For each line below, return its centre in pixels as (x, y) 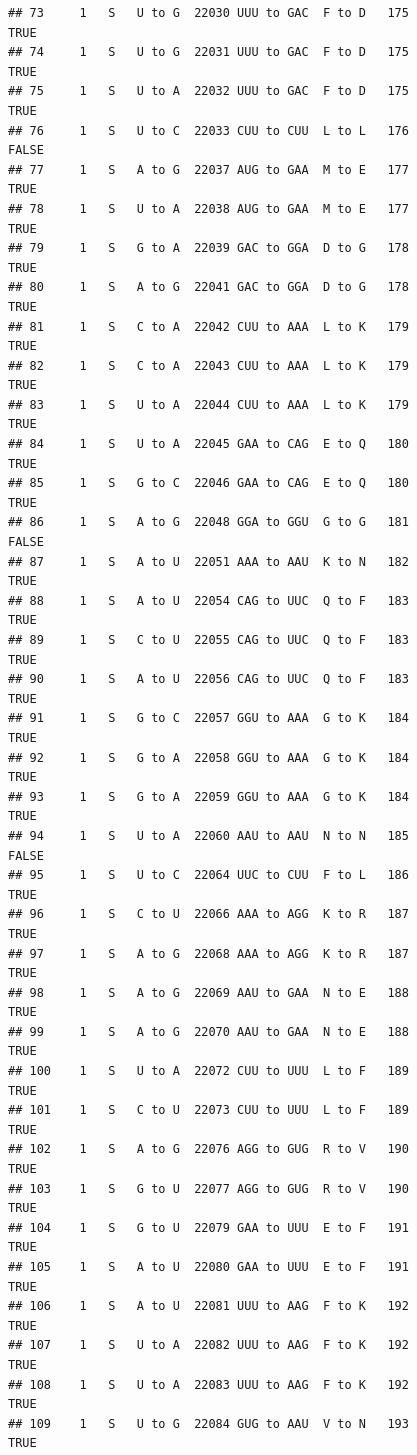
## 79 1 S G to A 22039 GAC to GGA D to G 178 (208, 248)
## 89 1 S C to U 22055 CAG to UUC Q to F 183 (208, 640)
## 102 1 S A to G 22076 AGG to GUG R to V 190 (208, 1149)
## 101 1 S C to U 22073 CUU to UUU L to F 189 (208, 1110)
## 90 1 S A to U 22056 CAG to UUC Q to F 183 (208, 679)
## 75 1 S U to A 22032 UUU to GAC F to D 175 (208, 91)
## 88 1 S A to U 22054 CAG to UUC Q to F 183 (208, 600)
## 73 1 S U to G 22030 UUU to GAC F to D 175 (208, 13)
